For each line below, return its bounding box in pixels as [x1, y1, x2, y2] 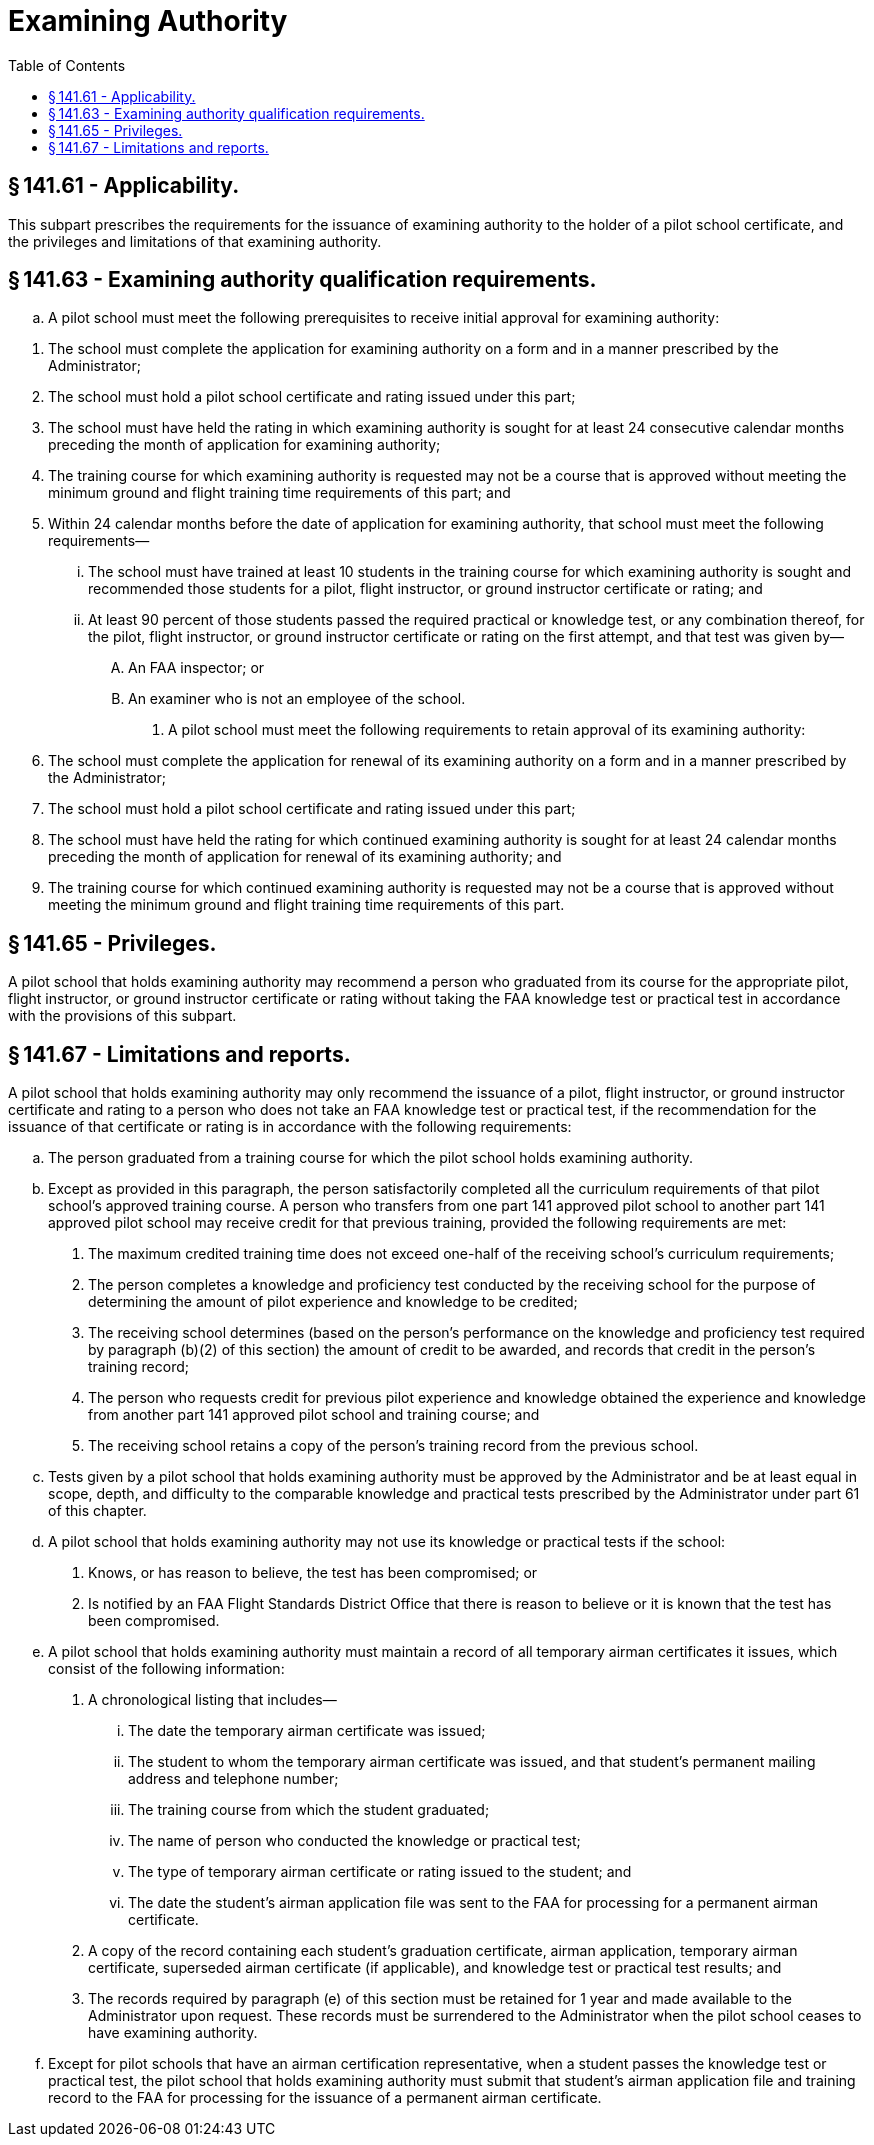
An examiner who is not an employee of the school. [128, 690, 466, 708]
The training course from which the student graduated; [128, 1801, 490, 1819]
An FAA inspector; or [128, 659, 265, 677]
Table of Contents [8, 56, 126, 74]
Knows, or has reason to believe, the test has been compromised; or [88, 1564, 538, 1582]
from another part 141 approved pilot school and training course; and [88, 1406, 540, 1424]
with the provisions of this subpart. [8, 1007, 237, 1025]
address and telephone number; [128, 1770, 339, 1788]
